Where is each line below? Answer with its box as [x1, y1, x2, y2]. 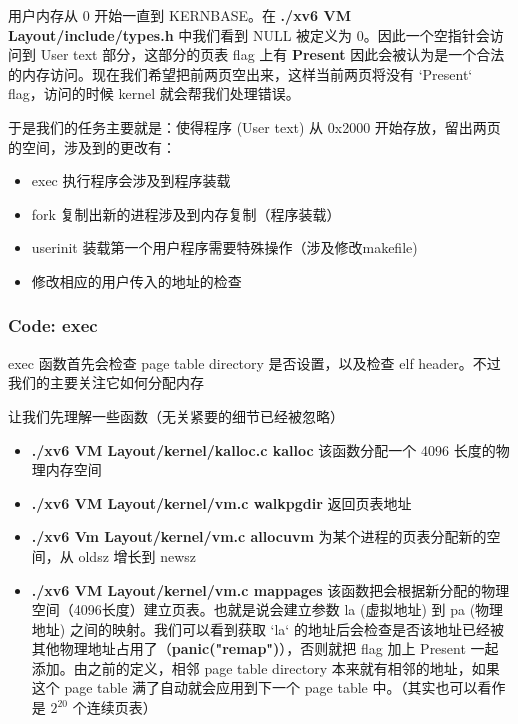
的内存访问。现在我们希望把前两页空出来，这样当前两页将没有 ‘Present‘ [8, 63, 473, 84]
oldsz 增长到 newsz [78, 545, 197, 566]
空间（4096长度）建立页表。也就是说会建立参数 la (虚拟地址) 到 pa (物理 [31, 599, 504, 620]
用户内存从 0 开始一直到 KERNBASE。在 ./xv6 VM [8, 5, 351, 25]
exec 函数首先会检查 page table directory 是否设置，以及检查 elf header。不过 [8, 352, 501, 373]
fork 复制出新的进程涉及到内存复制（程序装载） [31, 203, 341, 224]
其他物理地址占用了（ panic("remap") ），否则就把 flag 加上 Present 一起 [31, 638, 499, 659]
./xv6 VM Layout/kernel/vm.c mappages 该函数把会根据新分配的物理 [31, 579, 510, 600]
